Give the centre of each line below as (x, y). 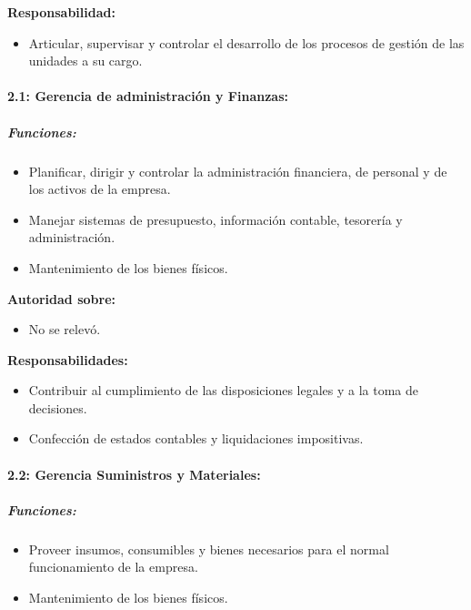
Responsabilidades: (68, 359)
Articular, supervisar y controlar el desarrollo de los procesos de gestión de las (246, 42)
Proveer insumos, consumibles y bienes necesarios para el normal (209, 549)
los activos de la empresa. (100, 189)
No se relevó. (65, 329)
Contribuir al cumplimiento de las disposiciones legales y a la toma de (224, 390)
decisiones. (58, 407)
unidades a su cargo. (85, 61)
